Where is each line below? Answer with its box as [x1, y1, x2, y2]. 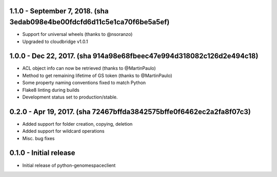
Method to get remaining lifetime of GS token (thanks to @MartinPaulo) [22, 72, 172, 78]
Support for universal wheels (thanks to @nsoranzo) [22, 31, 133, 37]
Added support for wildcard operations [22, 128, 105, 134]
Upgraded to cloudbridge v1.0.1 [22, 38, 88, 45]
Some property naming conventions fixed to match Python [22, 80, 146, 86]
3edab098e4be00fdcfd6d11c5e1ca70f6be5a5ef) [9, 18, 170, 27]
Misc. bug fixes [22, 135, 55, 141]
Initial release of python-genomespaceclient [22, 162, 116, 168]
